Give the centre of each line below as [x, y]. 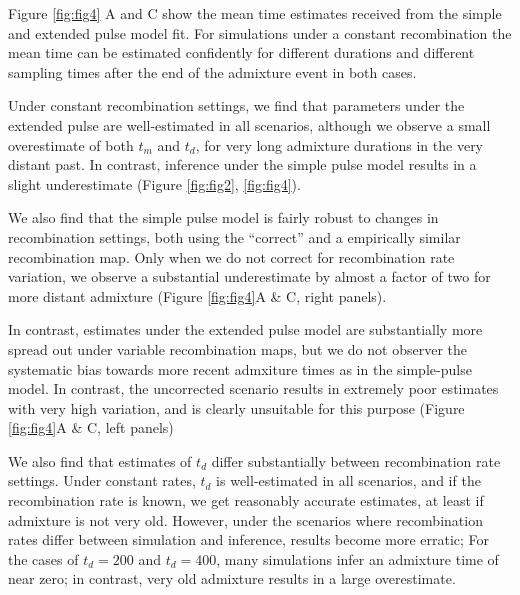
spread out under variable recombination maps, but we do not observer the [237, 348]
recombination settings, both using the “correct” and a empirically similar [234, 236]
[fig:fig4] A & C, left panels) [91, 427]
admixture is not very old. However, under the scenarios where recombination [245, 519]
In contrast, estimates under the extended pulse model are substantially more [245, 329]
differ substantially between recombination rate [356, 460]
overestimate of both [71, 144]
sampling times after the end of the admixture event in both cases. [212, 71]
